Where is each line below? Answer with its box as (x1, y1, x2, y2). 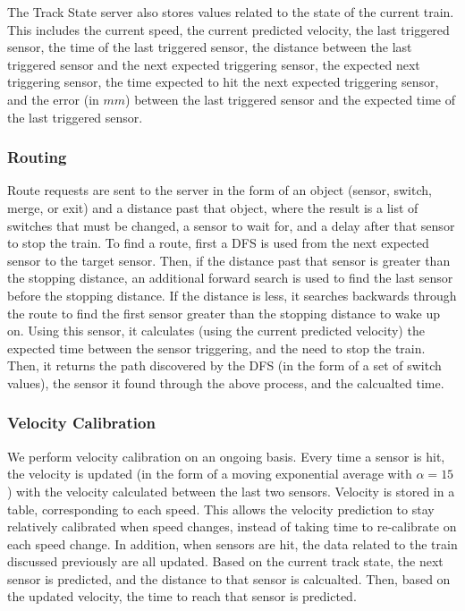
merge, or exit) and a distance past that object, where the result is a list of (7, 198, 418, 216)
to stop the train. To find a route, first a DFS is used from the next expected (7, 233, 429, 252)
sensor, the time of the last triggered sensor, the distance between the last (7, 38, 412, 56)
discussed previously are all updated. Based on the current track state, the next (7, 552, 444, 571)
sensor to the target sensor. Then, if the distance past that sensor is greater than (7, 250, 451, 269)
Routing (7, 146, 67, 168)
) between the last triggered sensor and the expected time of (125, 89, 456, 108)
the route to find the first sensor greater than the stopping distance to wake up (7, 303, 440, 322)
